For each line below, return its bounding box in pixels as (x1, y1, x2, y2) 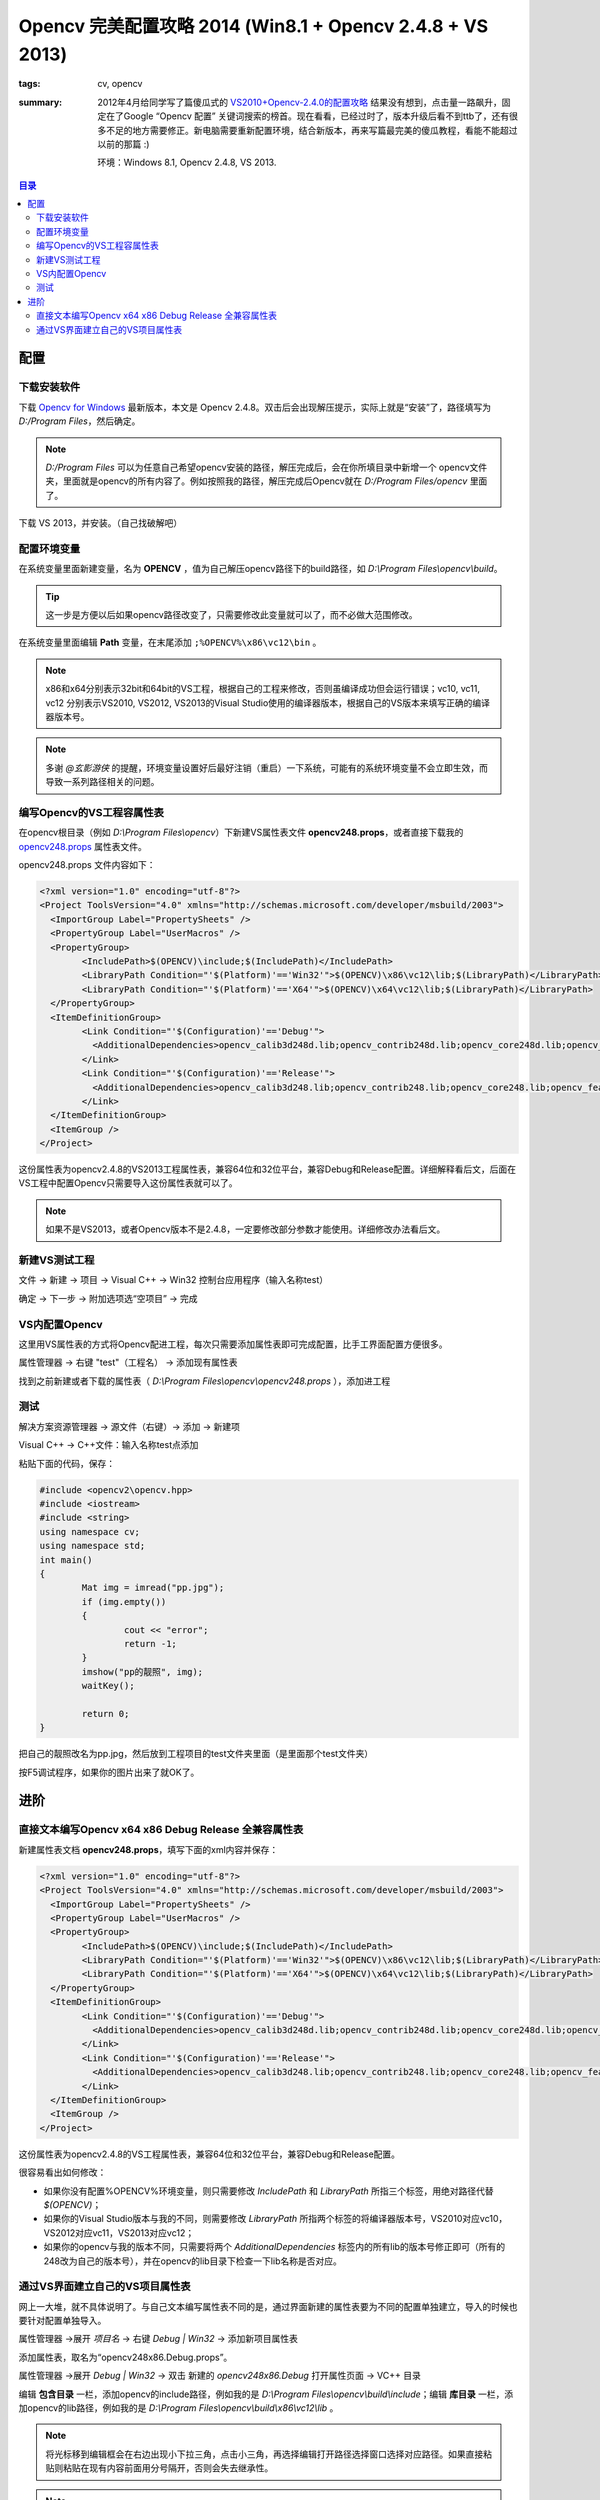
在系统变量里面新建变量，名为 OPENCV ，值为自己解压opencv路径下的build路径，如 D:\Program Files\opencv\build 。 (18, 563, 503, 575)
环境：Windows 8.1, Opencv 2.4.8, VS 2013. (97, 156, 277, 169)
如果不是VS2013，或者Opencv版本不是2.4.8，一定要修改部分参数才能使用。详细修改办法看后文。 (45, 1223, 446, 1235)
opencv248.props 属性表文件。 (18, 840, 147, 852)
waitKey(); (81, 1680, 135, 1692)
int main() (39, 1554, 93, 1565)
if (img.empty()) (81, 1596, 167, 1607)
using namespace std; (39, 1540, 146, 1552)
